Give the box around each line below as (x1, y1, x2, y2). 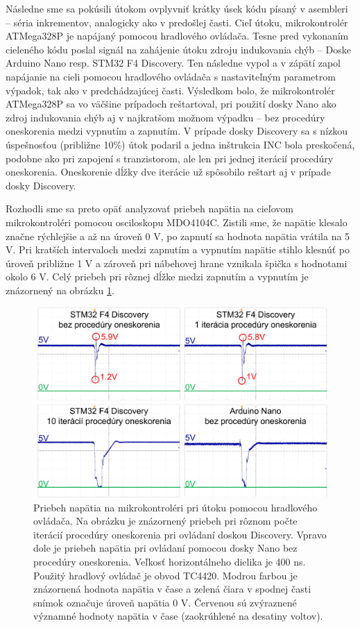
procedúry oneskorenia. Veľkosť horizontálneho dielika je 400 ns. (33, 554, 306, 568)
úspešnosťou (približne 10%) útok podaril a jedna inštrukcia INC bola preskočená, (6, 137, 355, 151)
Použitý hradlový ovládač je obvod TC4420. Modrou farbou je (33, 568, 298, 582)
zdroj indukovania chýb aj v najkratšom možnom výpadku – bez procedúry (6, 110, 325, 124)
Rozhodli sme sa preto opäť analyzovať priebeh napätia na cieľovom (6, 201, 293, 216)
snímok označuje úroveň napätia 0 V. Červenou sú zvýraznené (33, 595, 297, 609)
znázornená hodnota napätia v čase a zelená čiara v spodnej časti (33, 582, 311, 596)
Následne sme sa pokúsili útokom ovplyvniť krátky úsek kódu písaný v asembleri (6, 1, 348, 15)
